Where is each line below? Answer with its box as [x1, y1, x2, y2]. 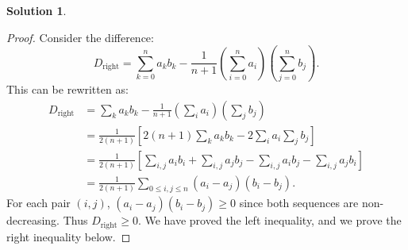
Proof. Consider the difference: [6, 29, 154, 45]
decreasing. [6, 212, 60, 229]
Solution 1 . [6, 2, 67, 18]
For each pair [6, 194, 71, 211]
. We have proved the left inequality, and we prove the [137, 212, 402, 229]
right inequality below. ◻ [6, 228, 131, 244]
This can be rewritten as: [6, 80, 129, 97]
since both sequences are [239, 194, 359, 211]
